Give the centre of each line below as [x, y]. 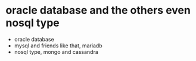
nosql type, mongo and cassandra [56, 52]
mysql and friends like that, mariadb [58, 46]
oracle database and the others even [98, 10]
